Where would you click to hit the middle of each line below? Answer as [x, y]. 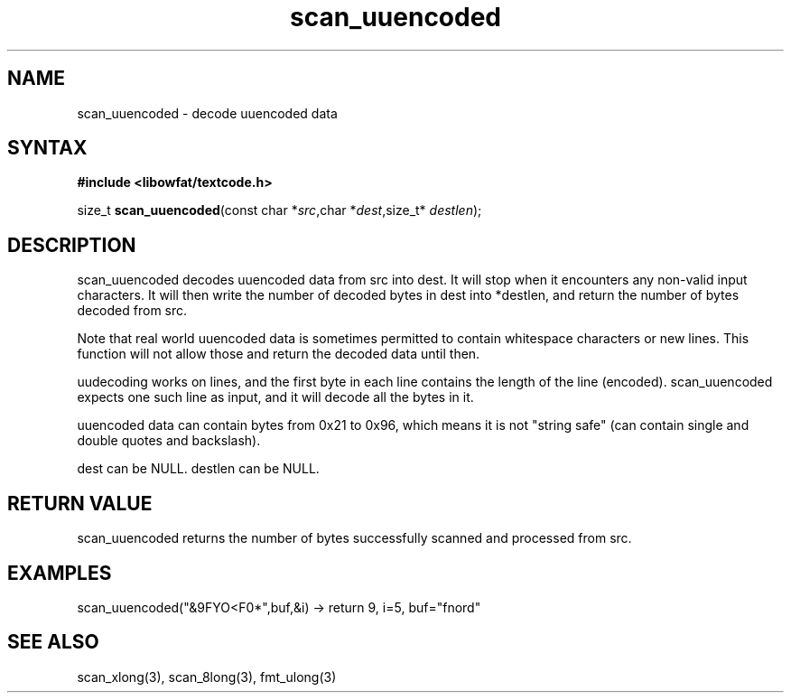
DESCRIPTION [72, 245]
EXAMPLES [60, 573]
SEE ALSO [53, 642]
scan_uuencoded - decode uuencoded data [207, 113]
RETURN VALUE [80, 503]
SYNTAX [47, 148]
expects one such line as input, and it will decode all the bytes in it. [275, 397]
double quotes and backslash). [169, 441]
